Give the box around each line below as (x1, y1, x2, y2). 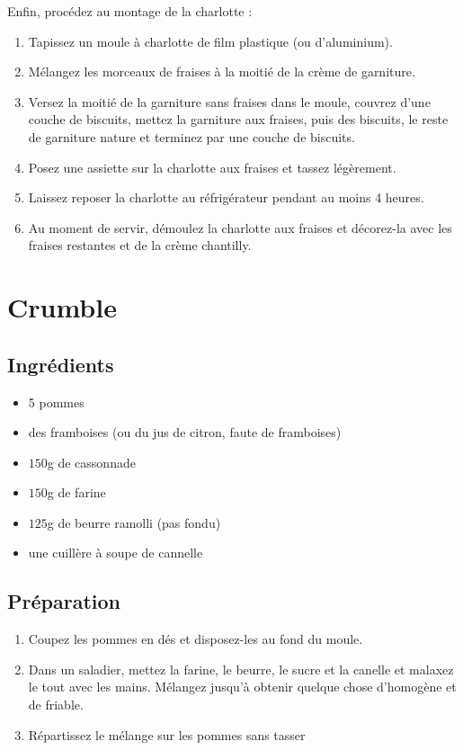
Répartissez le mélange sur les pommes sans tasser (28, 725, 306, 744)
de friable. (28, 695, 84, 714)
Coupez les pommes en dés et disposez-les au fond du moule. (28, 629, 363, 648)
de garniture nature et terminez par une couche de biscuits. (28, 127, 355, 146)
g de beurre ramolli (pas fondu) (47, 513, 221, 531)
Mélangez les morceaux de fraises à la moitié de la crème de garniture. (28, 62, 415, 81)
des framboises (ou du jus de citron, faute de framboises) (28, 423, 342, 442)
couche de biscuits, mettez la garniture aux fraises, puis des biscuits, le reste (28, 110, 449, 129)
